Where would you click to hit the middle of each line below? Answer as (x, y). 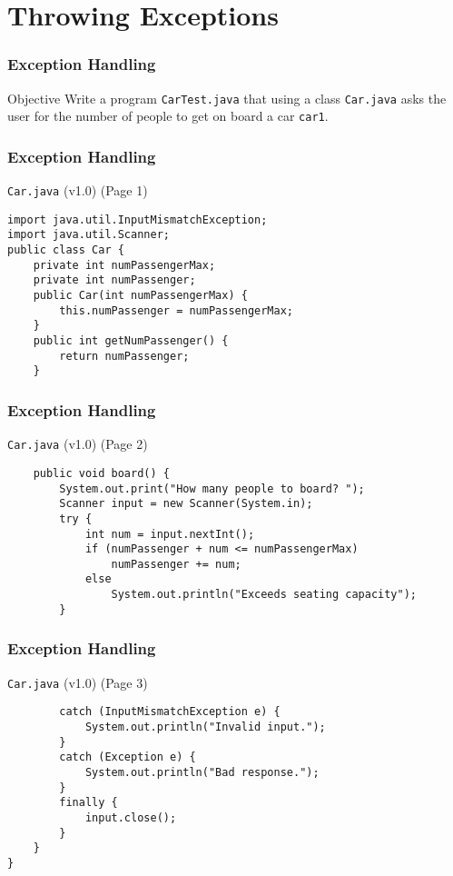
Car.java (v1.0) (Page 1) (78, 190)
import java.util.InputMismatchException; (138, 219)
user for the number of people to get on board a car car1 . (168, 116)
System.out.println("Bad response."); (202, 772)
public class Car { (66, 250)
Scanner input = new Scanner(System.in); (186, 504)
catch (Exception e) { (128, 757)
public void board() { (101, 473)
